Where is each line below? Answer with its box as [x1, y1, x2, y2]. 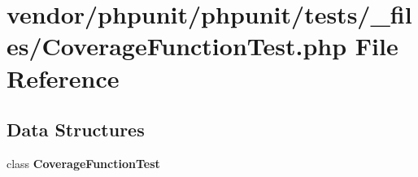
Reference [7, 61, 120, 94]
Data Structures [7, 117, 145, 142]
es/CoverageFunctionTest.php [7, 29, 347, 63]
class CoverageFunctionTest [7, 154, 160, 171]
